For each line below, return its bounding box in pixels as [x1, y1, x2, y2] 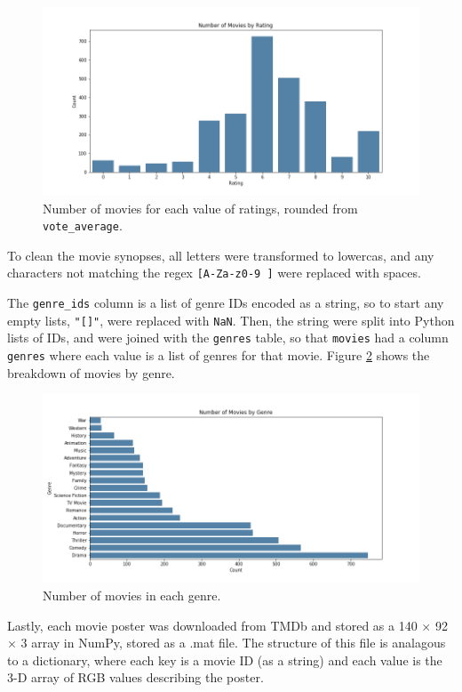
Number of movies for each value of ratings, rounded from [43, 198, 358, 217]
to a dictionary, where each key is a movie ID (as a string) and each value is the [7, 650, 442, 669]
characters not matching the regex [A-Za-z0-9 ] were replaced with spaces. [7, 263, 421, 282]
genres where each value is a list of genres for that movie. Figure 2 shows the [7, 346, 430, 365]
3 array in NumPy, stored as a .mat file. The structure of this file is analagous [20, 633, 446, 652]
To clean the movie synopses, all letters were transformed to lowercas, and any [7, 245, 434, 264]
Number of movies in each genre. [43, 585, 221, 604]
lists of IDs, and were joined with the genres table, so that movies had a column [7, 328, 449, 347]
